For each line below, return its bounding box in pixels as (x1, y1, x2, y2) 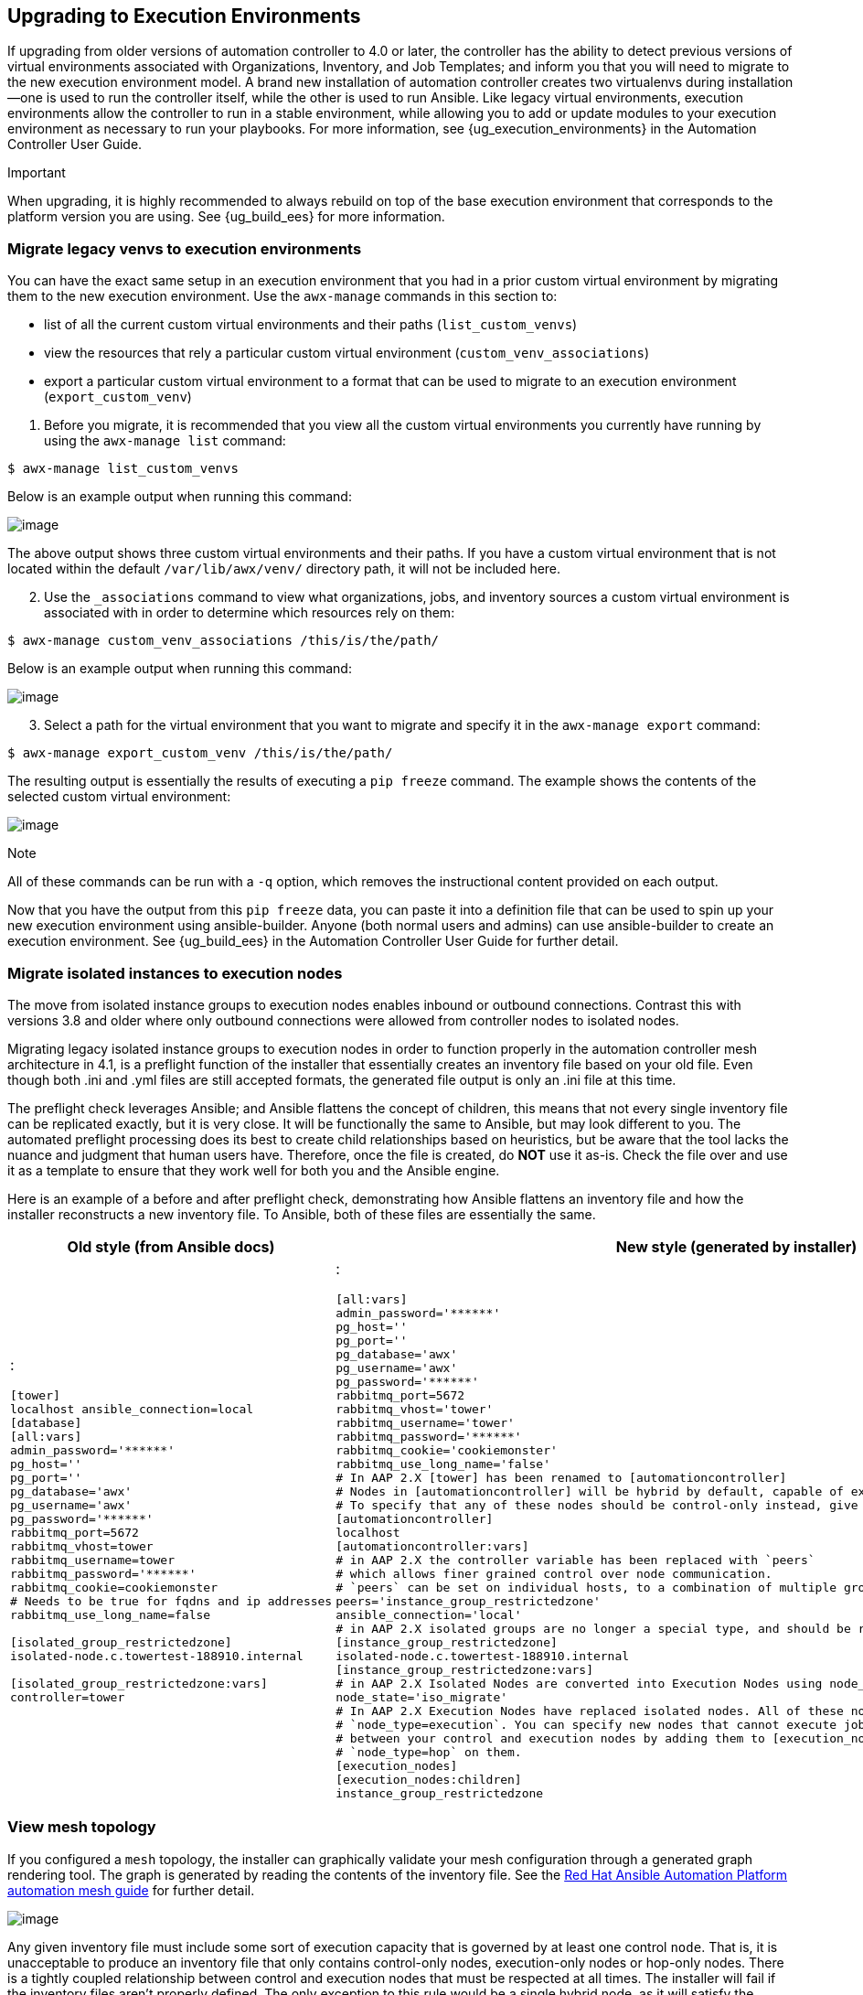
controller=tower (10, 1689, 125, 1704)
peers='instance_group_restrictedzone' (336, 1593, 601, 1608)
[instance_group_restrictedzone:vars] (336, 1662, 593, 1677)
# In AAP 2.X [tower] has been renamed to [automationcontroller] (336, 1470, 787, 1485)
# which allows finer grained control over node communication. (336, 1566, 772, 1581)
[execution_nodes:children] (336, 1772, 522, 1786)
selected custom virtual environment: (7, 788, 231, 805)
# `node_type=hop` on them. (336, 1744, 522, 1759)
